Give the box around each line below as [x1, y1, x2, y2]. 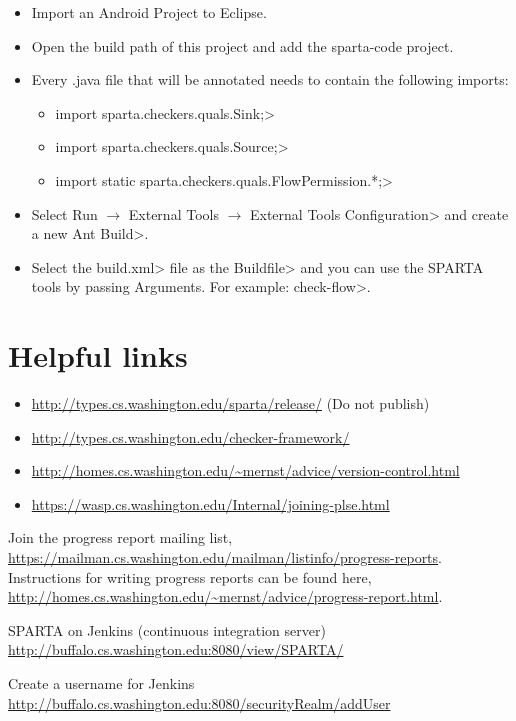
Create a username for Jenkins [8, 673, 195, 693]
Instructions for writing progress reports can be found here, [8, 566, 372, 587]
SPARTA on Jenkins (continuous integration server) [8, 619, 326, 640]
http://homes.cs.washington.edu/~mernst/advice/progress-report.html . [8, 586, 443, 607]
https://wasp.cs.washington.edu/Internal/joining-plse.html [31, 493, 390, 514]
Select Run [31, 203, 98, 224]
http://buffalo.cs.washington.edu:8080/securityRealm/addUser [8, 692, 391, 713]
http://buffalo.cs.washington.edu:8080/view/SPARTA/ [8, 639, 344, 660]
